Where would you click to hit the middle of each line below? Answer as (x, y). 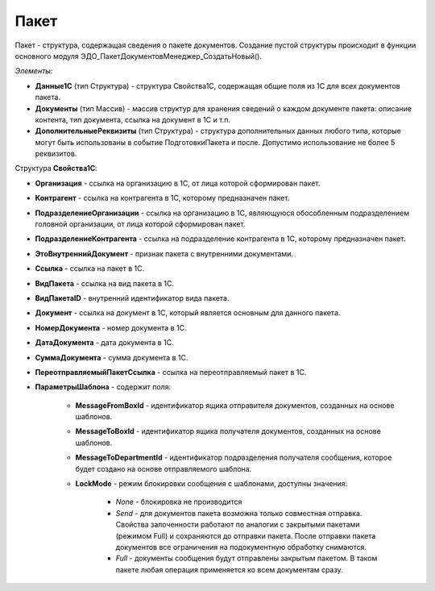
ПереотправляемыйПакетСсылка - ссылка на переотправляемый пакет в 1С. (171, 372)
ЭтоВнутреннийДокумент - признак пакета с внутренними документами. (164, 253)
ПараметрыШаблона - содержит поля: (103, 387)
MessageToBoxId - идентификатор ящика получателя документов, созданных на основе (228, 431)
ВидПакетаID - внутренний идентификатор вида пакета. (132, 298)
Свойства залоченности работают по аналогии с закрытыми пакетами (238, 525)
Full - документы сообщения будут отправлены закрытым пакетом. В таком (246, 558)
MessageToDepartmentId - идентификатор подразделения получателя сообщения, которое (234, 458)
